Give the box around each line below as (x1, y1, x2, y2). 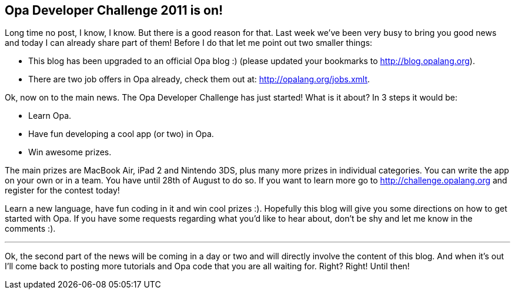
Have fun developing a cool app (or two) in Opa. (28, 129, 214, 139)
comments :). (5, 223, 56, 234)
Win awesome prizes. (28, 147, 112, 158)
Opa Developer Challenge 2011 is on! (5, 3, 223, 18)
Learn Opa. (28, 111, 72, 121)
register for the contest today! (5, 185, 120, 196)
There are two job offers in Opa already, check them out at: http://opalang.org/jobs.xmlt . (28, 74, 370, 85)
